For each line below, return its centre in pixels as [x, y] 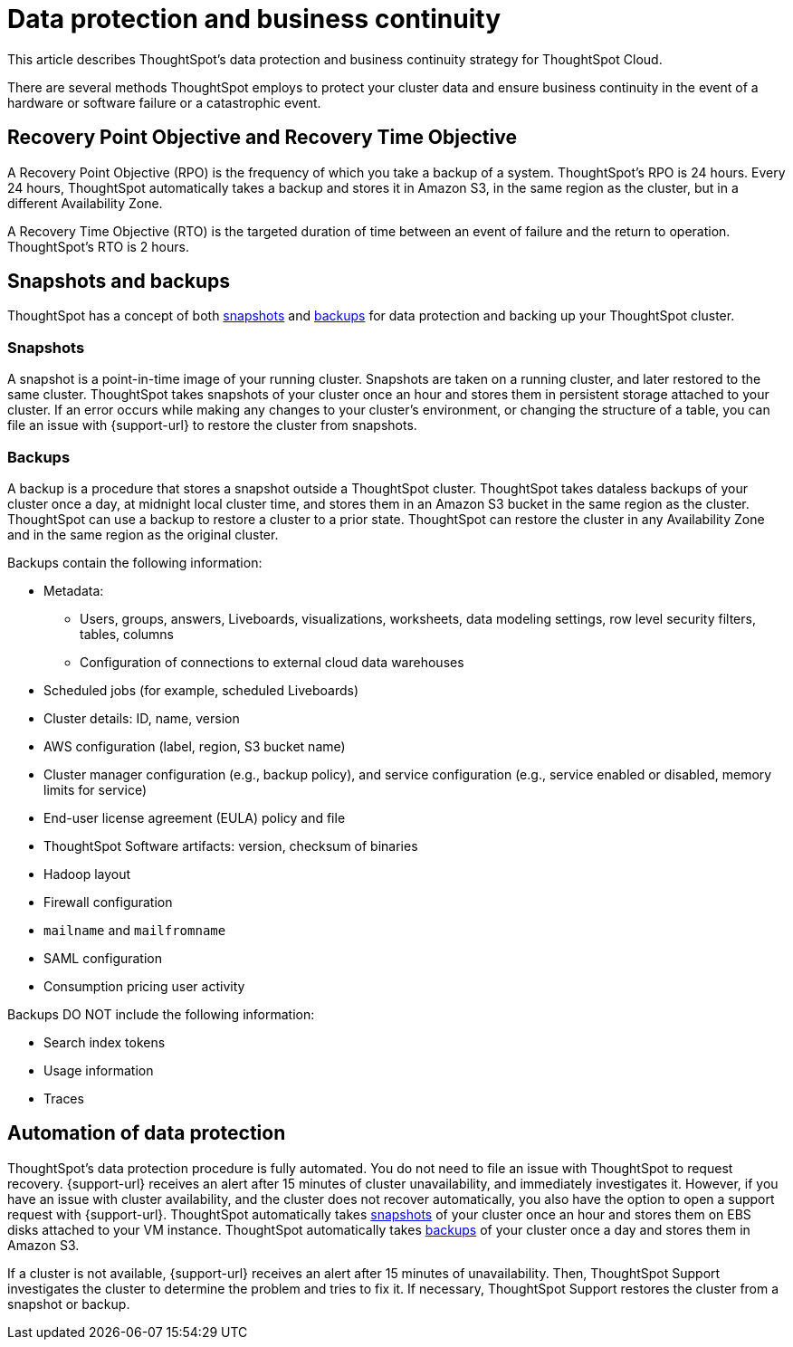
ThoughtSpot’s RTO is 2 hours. [98, 246]
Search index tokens [105, 1042]
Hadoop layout [87, 874]
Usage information [99, 1070]
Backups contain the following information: [135, 562]
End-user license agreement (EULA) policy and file [195, 817]
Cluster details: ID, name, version [142, 718]
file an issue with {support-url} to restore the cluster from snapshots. [212, 425]
